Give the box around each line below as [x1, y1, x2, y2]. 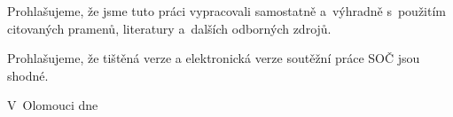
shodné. [7, 66, 49, 84]
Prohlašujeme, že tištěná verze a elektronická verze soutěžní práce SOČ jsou [7, 49, 420, 67]
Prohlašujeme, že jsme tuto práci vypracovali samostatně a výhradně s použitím [7, 2, 447, 19]
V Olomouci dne [7, 96, 98, 114]
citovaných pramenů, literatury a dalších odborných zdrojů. [7, 19, 332, 37]
